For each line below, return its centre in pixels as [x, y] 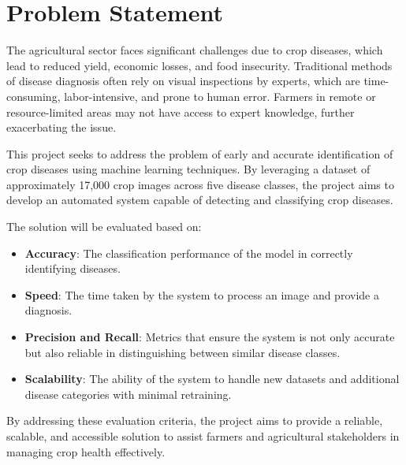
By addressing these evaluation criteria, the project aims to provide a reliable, [195, 420]
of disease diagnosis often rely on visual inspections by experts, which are [183, 81]
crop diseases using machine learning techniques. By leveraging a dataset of [188, 169]
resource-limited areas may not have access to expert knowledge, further [181, 112]
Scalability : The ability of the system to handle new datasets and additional [212, 379]
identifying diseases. [73, 268]
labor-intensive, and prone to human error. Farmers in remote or [220, 96]
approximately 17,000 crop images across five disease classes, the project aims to [200, 184]
